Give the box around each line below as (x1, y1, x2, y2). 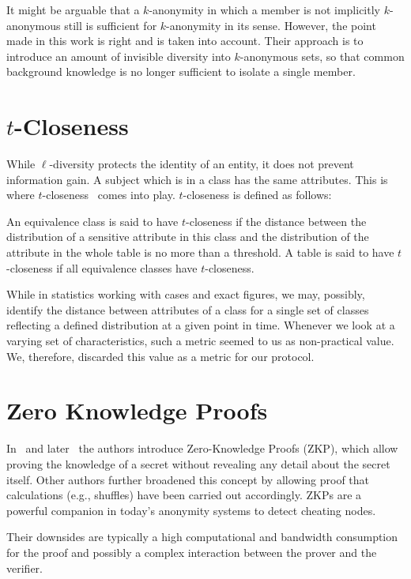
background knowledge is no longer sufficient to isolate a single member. (6, 63, 356, 80)
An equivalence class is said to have (6, 212, 179, 229)
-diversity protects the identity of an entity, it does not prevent (49, 156, 354, 172)
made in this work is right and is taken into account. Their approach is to (6, 32, 364, 49)
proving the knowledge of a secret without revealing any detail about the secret (6, 455, 390, 472)
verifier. (6, 559, 43, 576)
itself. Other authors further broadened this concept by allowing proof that (6, 471, 370, 487)
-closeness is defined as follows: (183, 186, 332, 203)
